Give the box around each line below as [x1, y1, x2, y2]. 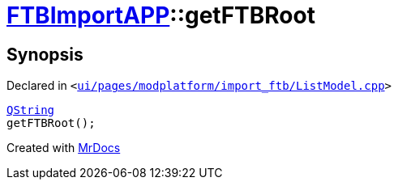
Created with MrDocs [6, 141, 121, 155]
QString [6, 104, 55, 117]
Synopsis [6, 44, 83, 65]
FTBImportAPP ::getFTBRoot [6, 2, 315, 29]
